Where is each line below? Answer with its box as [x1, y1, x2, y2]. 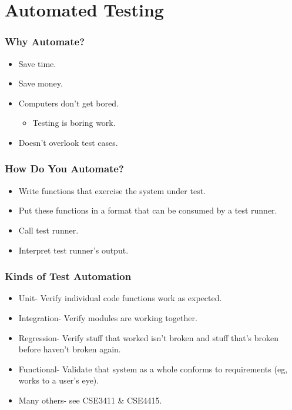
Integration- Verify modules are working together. [18, 311, 197, 324]
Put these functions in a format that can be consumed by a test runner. [18, 204, 277, 216]
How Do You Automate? [5, 161, 124, 176]
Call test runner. [18, 224, 79, 236]
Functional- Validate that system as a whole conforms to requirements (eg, [18, 362, 288, 375]
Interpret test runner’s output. [18, 244, 129, 256]
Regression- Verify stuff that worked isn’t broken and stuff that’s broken [18, 331, 279, 344]
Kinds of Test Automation [5, 269, 132, 284]
